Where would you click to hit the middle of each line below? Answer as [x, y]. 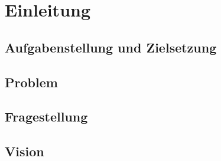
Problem [31, 82]
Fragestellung [46, 116]
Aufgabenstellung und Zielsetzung [111, 47]
